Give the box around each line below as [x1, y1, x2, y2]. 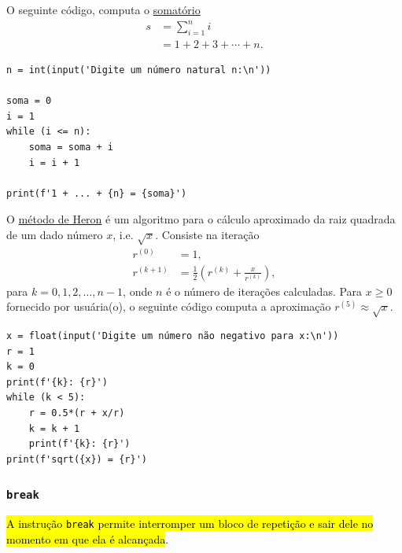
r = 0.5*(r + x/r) [28, 407, 125, 419]
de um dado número [6, 226, 103, 242]
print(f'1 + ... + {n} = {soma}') [6, 187, 187, 199]
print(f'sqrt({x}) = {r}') [6, 453, 147, 465]
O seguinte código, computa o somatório [6, 2, 201, 17]
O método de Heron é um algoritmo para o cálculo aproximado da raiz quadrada [6, 211, 396, 227]
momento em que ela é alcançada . [6, 530, 169, 547]
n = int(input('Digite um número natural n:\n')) [6, 64, 271, 76]
